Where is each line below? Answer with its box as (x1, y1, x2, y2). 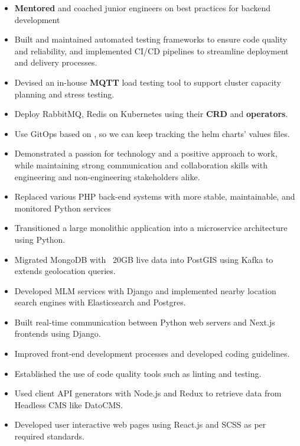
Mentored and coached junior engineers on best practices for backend (14, 2, 271, 14)
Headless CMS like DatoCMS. (14, 398, 123, 411)
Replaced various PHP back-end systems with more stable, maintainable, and (14, 190, 295, 203)
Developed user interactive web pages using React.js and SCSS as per (14, 418, 266, 431)
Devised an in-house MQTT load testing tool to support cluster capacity (14, 76, 281, 88)
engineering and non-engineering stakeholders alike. (14, 170, 200, 183)
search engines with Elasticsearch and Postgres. (14, 296, 186, 308)
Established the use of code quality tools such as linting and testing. (14, 367, 262, 379)
